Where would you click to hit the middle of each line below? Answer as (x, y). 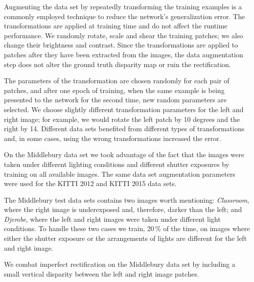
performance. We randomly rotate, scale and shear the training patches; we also (124, 35)
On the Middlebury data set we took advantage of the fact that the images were (124, 154)
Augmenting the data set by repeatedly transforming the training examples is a (123, 6)
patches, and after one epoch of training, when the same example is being (114, 90)
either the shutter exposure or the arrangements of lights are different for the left (126, 238)
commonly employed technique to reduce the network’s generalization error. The (125, 16)
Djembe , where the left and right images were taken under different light (112, 219)
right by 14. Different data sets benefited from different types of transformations (124, 129)
